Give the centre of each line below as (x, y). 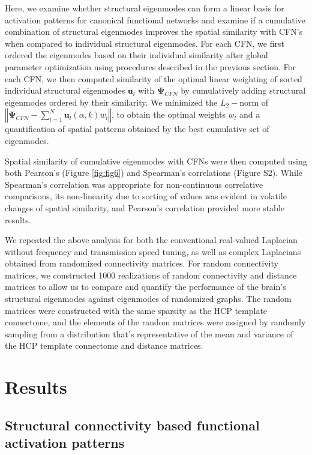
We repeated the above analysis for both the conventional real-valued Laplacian (151, 240)
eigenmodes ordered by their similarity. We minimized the (111, 102)
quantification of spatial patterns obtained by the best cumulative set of (137, 129)
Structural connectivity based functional (132, 425)
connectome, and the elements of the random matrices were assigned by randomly (155, 322)
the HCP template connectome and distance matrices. (104, 345)
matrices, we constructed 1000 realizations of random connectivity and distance (151, 275)
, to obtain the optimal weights (169, 114)
